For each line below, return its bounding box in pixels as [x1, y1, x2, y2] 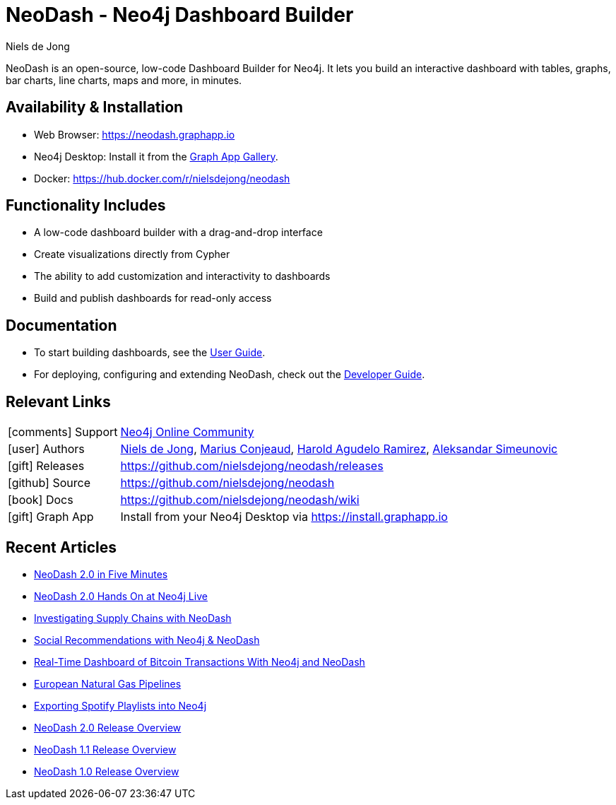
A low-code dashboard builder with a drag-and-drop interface [34, 226, 323, 239]
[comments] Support [8, 425, 118, 440]
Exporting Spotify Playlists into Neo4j [34, 699, 207, 712]
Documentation [6, 316, 117, 334]
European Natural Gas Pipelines [34, 677, 182, 690]
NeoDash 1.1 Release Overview [34, 743, 177, 756]
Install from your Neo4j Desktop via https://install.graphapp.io [120, 510, 448, 524]
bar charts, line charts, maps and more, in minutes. [6, 74, 242, 86]
